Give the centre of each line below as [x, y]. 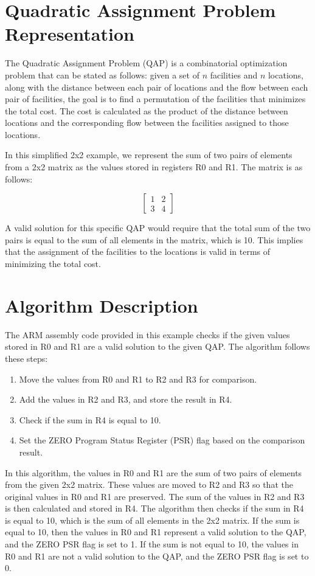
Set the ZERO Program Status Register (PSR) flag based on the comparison [162, 440]
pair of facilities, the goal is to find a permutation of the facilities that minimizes [155, 99]
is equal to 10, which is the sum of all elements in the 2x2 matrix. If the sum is [152, 520]
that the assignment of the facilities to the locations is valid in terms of [138, 252]
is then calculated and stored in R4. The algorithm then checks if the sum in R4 [154, 508]
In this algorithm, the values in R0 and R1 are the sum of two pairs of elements [154, 472]
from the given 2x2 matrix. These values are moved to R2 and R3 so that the [149, 484]
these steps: [26, 358]
